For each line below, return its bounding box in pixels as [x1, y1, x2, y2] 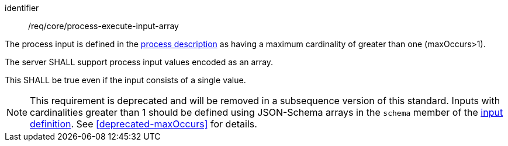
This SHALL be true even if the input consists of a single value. [5, 75, 246, 85]
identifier [5, 3, 39, 13]
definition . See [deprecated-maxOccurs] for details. [30, 118, 257, 130]
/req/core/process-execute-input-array [28, 21, 179, 31]
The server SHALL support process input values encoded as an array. [5, 57, 274, 67]
